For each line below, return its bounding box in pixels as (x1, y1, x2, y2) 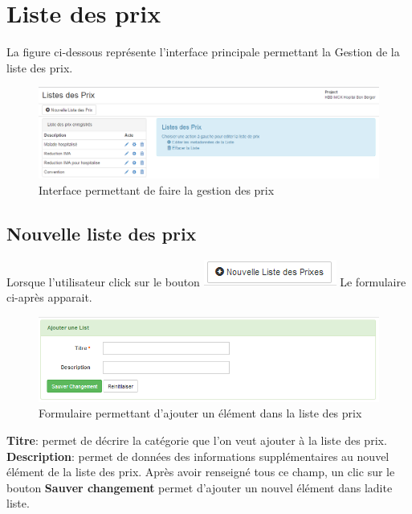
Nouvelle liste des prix (6, 220, 197, 245)
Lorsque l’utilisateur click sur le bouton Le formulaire (6, 273, 406, 290)
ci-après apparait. (6, 289, 92, 306)
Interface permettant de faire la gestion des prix (39, 181, 275, 198)
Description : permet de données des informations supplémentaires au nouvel (6, 447, 390, 464)
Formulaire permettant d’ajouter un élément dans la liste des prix (39, 405, 362, 421)
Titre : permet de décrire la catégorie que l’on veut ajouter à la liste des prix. (6, 432, 387, 449)
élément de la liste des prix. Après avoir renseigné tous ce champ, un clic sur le (6, 463, 395, 480)
